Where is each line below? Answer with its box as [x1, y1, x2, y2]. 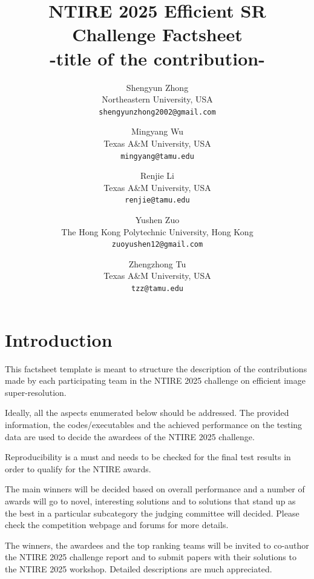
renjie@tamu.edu [125, 196, 190, 205]
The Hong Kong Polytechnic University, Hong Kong [61, 225, 253, 238]
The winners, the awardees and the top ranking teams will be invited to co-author [5, 538, 309, 551]
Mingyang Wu [131, 125, 183, 138]
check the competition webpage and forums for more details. [5, 518, 229, 531]
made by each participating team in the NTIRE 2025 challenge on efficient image [5, 374, 306, 387]
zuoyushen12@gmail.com [111, 240, 203, 249]
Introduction [5, 327, 113, 352]
